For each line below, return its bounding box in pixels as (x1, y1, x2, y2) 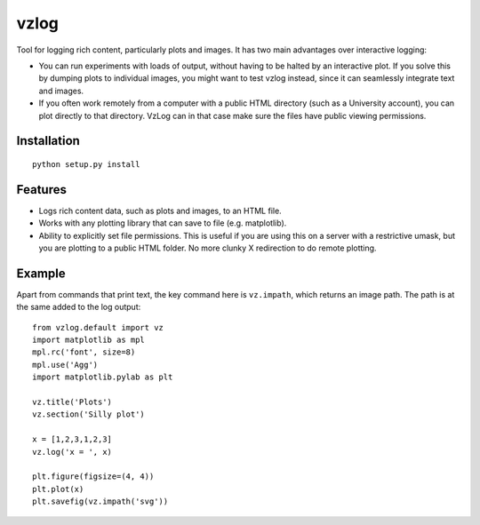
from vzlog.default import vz (32, 322, 164, 332)
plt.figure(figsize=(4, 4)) (32, 472, 155, 481)
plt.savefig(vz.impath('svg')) (32, 497, 169, 506)
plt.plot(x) (32, 484, 84, 494)
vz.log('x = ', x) (32, 447, 113, 457)
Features (16, 182, 67, 197)
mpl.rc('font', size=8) (32, 347, 136, 357)
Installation (16, 133, 80, 148)
